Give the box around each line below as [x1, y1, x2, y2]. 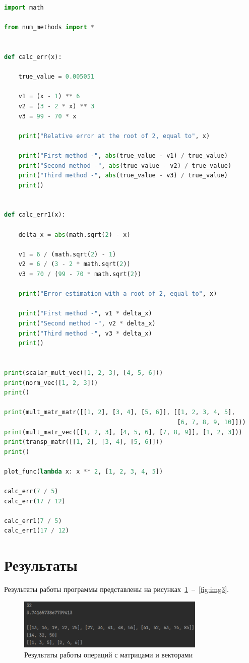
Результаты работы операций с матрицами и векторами [24, 649, 193, 660]
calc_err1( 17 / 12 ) [4, 527, 69, 535]
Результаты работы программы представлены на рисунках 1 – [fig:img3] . [4, 584, 229, 594]
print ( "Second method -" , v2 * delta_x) [18, 320, 156, 327]
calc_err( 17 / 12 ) [4, 497, 66, 505]
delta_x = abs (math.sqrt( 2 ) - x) [18, 231, 131, 238]
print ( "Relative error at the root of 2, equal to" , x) [18, 132, 210, 140]
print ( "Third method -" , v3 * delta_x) [18, 329, 152, 337]
